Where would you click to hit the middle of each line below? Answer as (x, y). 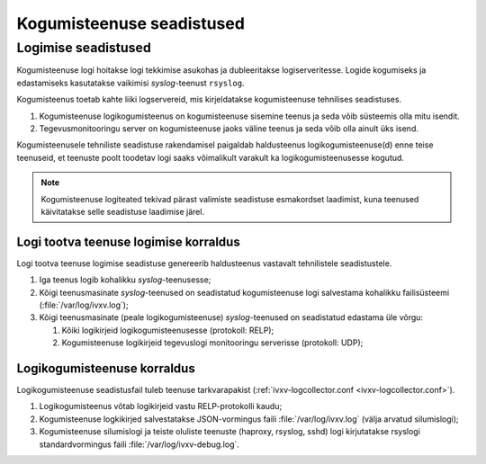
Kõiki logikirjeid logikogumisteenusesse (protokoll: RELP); (168, 330)
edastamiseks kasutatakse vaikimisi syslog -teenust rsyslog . (130, 83)
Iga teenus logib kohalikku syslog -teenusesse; (125, 280)
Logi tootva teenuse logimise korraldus (128, 241)
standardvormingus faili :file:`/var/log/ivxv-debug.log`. (139, 444)
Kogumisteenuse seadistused (130, 23)
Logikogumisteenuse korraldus (106, 368)
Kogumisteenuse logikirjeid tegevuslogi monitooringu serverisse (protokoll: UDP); (212, 343)
